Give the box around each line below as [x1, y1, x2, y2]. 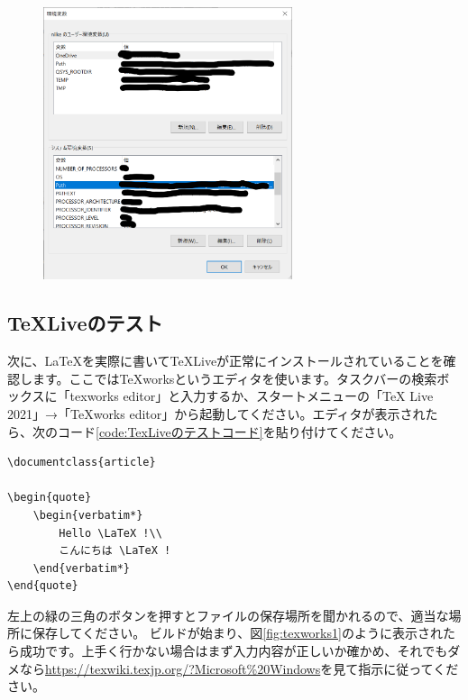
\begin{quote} [7, 491, 92, 505]
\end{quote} [7, 579, 78, 593]
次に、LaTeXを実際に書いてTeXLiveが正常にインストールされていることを [7, 351, 444, 370]
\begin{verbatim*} [32, 508, 143, 522]
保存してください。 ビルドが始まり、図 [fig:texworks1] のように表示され [32, 623, 443, 642]
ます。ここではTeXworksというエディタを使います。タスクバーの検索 [32, 368, 437, 387]
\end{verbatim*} [32, 561, 131, 575]
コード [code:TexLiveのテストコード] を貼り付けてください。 [57, 422, 402, 441]
